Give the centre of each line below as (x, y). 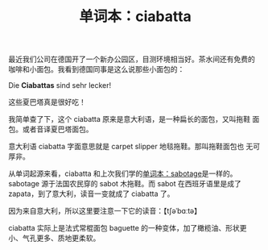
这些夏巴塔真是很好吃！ (47, 102)
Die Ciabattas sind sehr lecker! (60, 85)
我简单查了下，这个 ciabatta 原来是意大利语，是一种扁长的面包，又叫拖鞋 (130, 119)
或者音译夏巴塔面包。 (58, 129)
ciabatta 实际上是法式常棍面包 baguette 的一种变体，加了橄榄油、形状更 (128, 228)
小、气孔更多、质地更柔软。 (54, 238)
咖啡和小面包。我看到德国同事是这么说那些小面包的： (97, 69)
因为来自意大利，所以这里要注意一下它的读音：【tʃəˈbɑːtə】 (105, 211)
